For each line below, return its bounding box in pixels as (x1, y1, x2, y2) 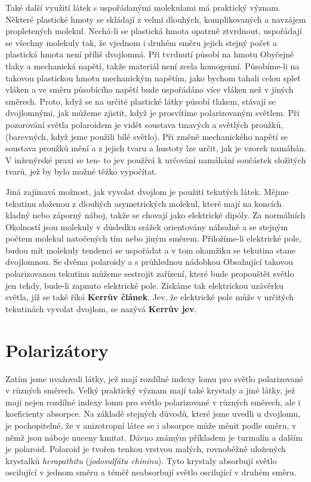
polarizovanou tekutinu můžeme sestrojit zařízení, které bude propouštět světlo (5, 267, 294, 280)
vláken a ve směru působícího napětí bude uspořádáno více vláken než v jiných (5, 83, 294, 96)
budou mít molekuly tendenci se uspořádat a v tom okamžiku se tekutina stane (5, 243, 296, 256)
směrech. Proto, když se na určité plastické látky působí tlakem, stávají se (5, 94, 276, 107)
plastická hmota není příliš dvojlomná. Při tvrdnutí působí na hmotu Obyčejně (5, 48, 294, 60)
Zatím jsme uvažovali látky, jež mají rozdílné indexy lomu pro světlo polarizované (5, 372, 303, 385)
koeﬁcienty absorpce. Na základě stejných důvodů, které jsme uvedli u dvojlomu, (5, 407, 300, 420)
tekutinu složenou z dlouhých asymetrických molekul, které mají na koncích (5, 197, 282, 209)
